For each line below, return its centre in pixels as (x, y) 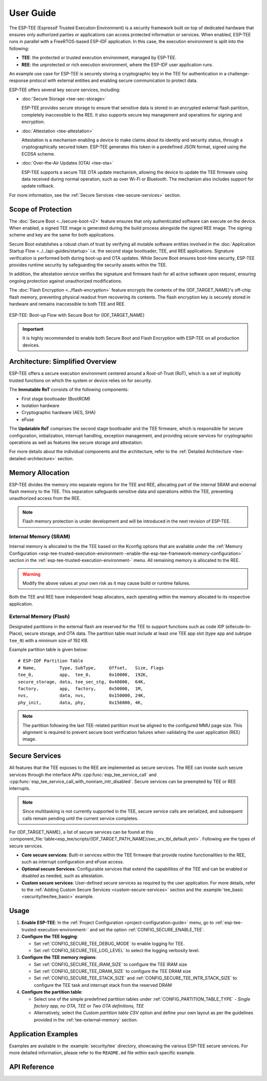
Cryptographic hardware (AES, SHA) (59, 413)
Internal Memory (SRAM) (40, 537)
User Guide (33, 13)
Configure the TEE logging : (50, 937)
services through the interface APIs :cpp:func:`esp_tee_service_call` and (83, 775)
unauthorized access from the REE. (45, 498)
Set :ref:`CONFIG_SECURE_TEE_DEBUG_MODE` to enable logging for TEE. (109, 943)
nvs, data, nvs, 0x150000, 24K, (82, 696)
